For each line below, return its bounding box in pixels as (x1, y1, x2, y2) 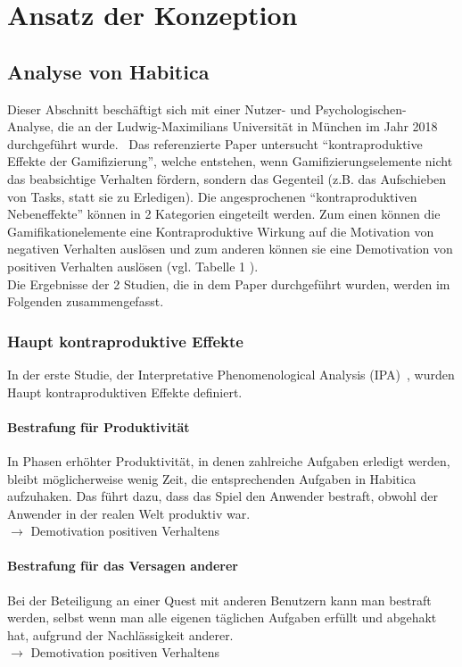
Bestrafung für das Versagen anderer (7, 556, 238, 575)
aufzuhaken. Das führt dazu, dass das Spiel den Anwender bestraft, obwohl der (7, 487, 438, 505)
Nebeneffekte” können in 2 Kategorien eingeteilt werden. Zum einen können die (7, 204, 441, 223)
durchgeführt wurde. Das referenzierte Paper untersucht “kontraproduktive (7, 134, 423, 153)
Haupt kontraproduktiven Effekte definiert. (7, 382, 243, 401)
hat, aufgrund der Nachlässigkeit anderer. (7, 625, 234, 644)
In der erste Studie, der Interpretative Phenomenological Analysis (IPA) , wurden (7, 364, 455, 383)
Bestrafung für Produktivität (7, 417, 190, 436)
